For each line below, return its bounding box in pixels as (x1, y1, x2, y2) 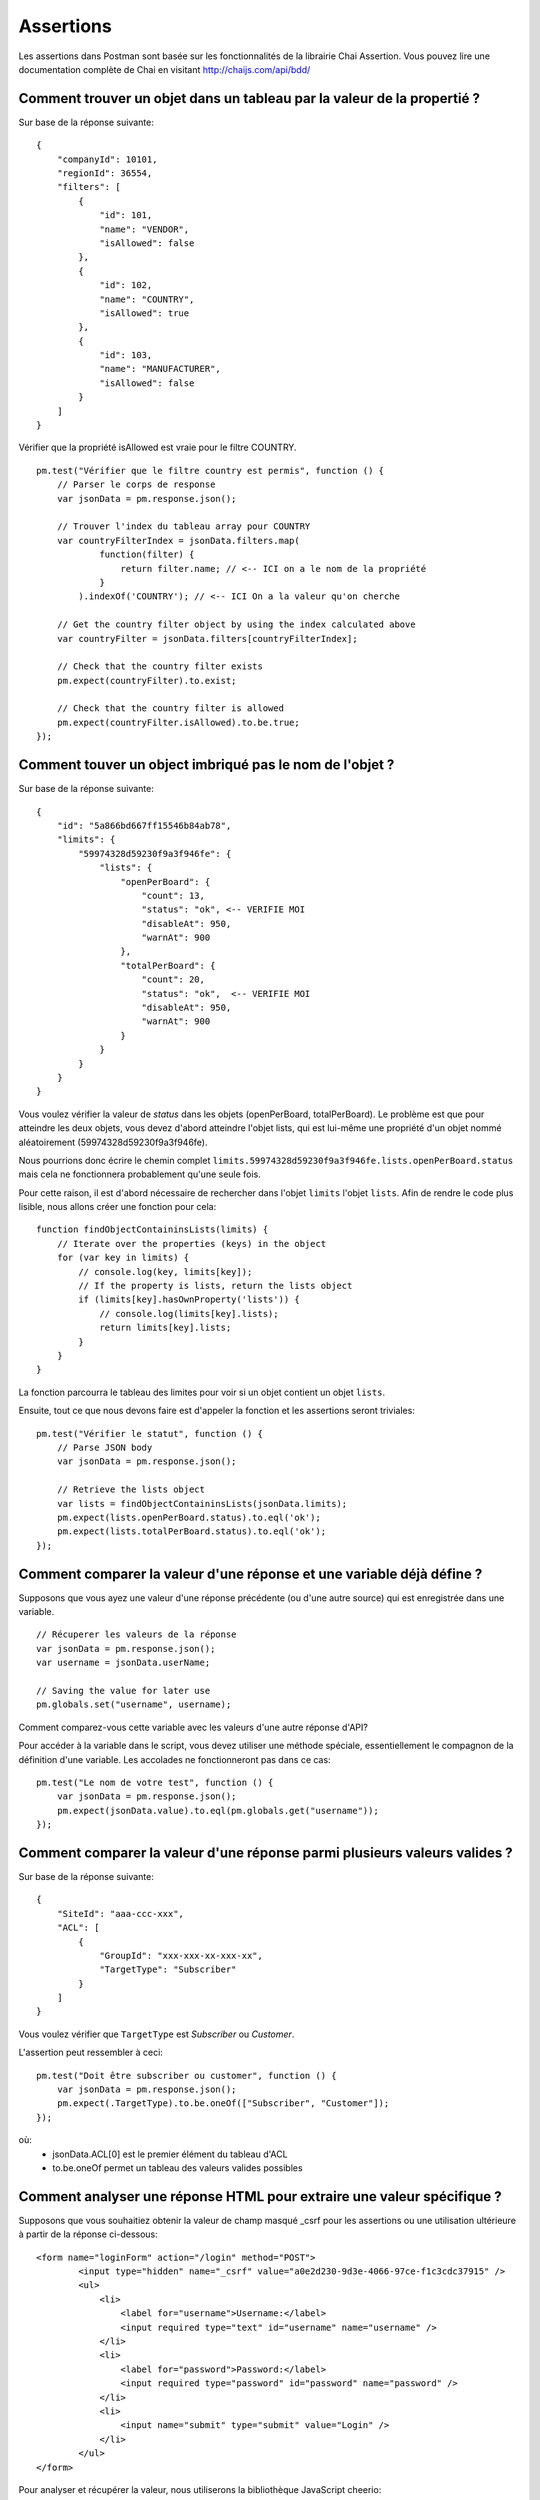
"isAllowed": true (99, 307, 190, 319)
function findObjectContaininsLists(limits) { (36, 1224, 269, 1235)
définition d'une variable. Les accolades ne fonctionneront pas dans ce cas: (18, 1753, 331, 1765)
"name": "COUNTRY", (99, 293, 195, 305)
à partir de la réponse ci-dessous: (18, 2228, 159, 2240)
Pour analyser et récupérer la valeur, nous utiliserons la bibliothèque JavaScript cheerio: (18, 2483, 382, 2495)
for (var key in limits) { (56, 1252, 190, 1264)
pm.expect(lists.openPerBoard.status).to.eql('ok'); (56, 1511, 322, 1523)
